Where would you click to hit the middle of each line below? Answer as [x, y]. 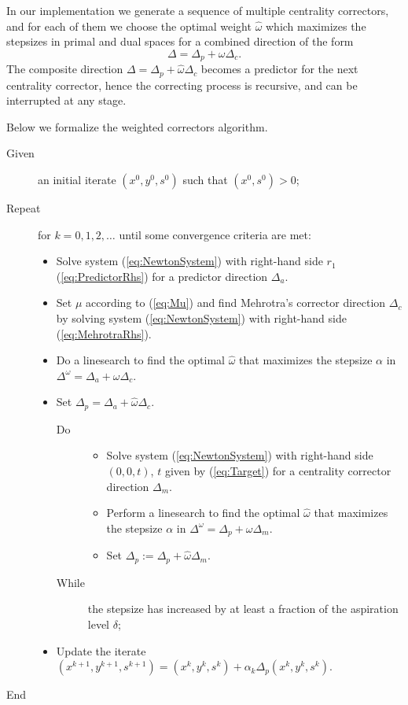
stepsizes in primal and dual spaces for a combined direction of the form [180, 41]
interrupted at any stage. [66, 100]
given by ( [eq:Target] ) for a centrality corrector [278, 471]
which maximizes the [316, 26]
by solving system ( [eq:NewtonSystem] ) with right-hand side [201, 318]
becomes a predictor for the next [279, 69]
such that [205, 180]
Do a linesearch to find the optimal [140, 360]
